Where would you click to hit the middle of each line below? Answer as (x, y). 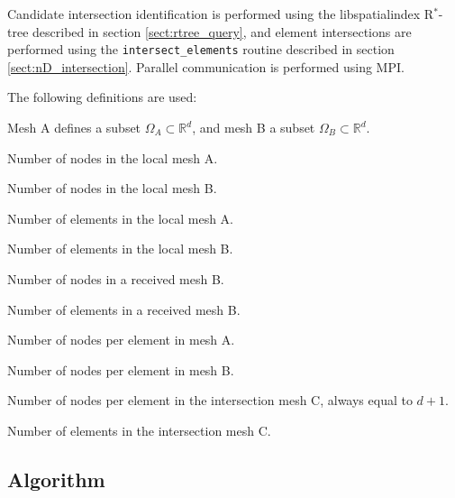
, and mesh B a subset (254, 128)
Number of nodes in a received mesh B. (116, 279)
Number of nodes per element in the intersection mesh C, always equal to (210, 400)
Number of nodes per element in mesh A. (121, 340)
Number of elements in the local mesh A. (120, 218)
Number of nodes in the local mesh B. (112, 188)
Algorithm (56, 479)
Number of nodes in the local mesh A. (113, 157)
